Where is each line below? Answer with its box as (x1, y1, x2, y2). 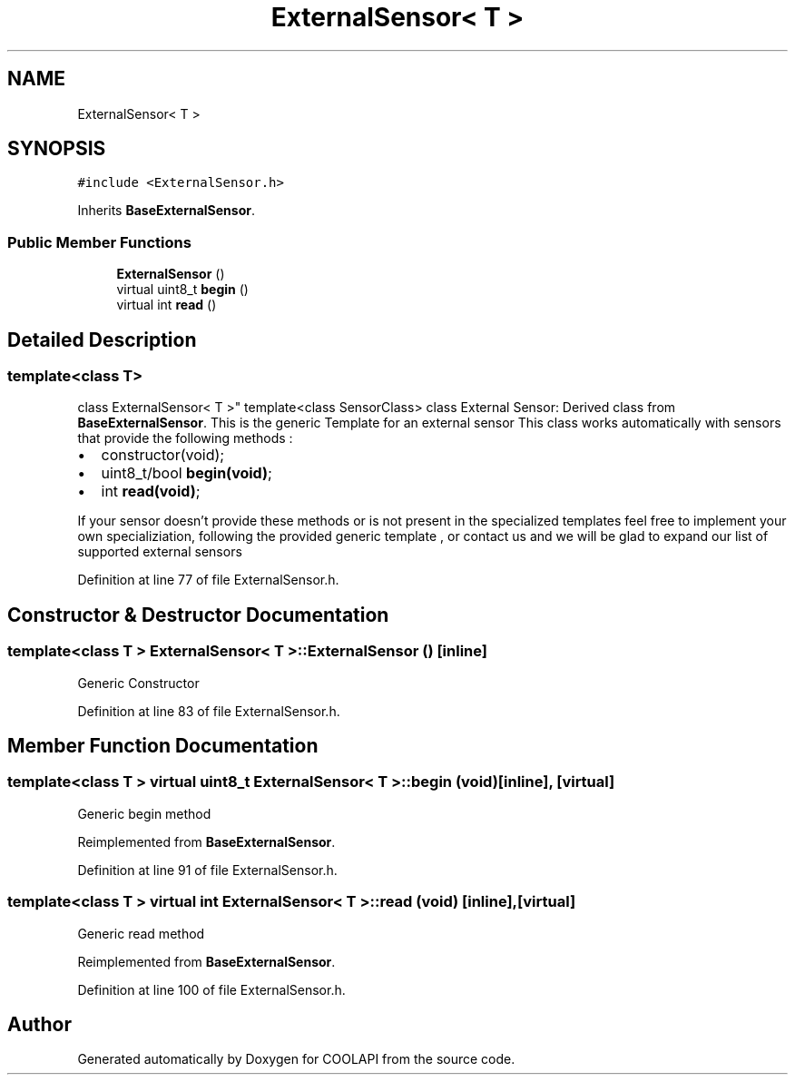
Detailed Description (7, 328, 197, 351)
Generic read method (77, 925, 205, 941)
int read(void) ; (101, 482, 201, 501)
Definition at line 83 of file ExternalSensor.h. (77, 703, 340, 719)
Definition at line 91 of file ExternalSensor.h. (77, 861, 338, 878)
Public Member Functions (7, 232, 191, 251)
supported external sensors (77, 544, 242, 560)
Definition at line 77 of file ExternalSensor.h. (77, 572, 339, 588)
